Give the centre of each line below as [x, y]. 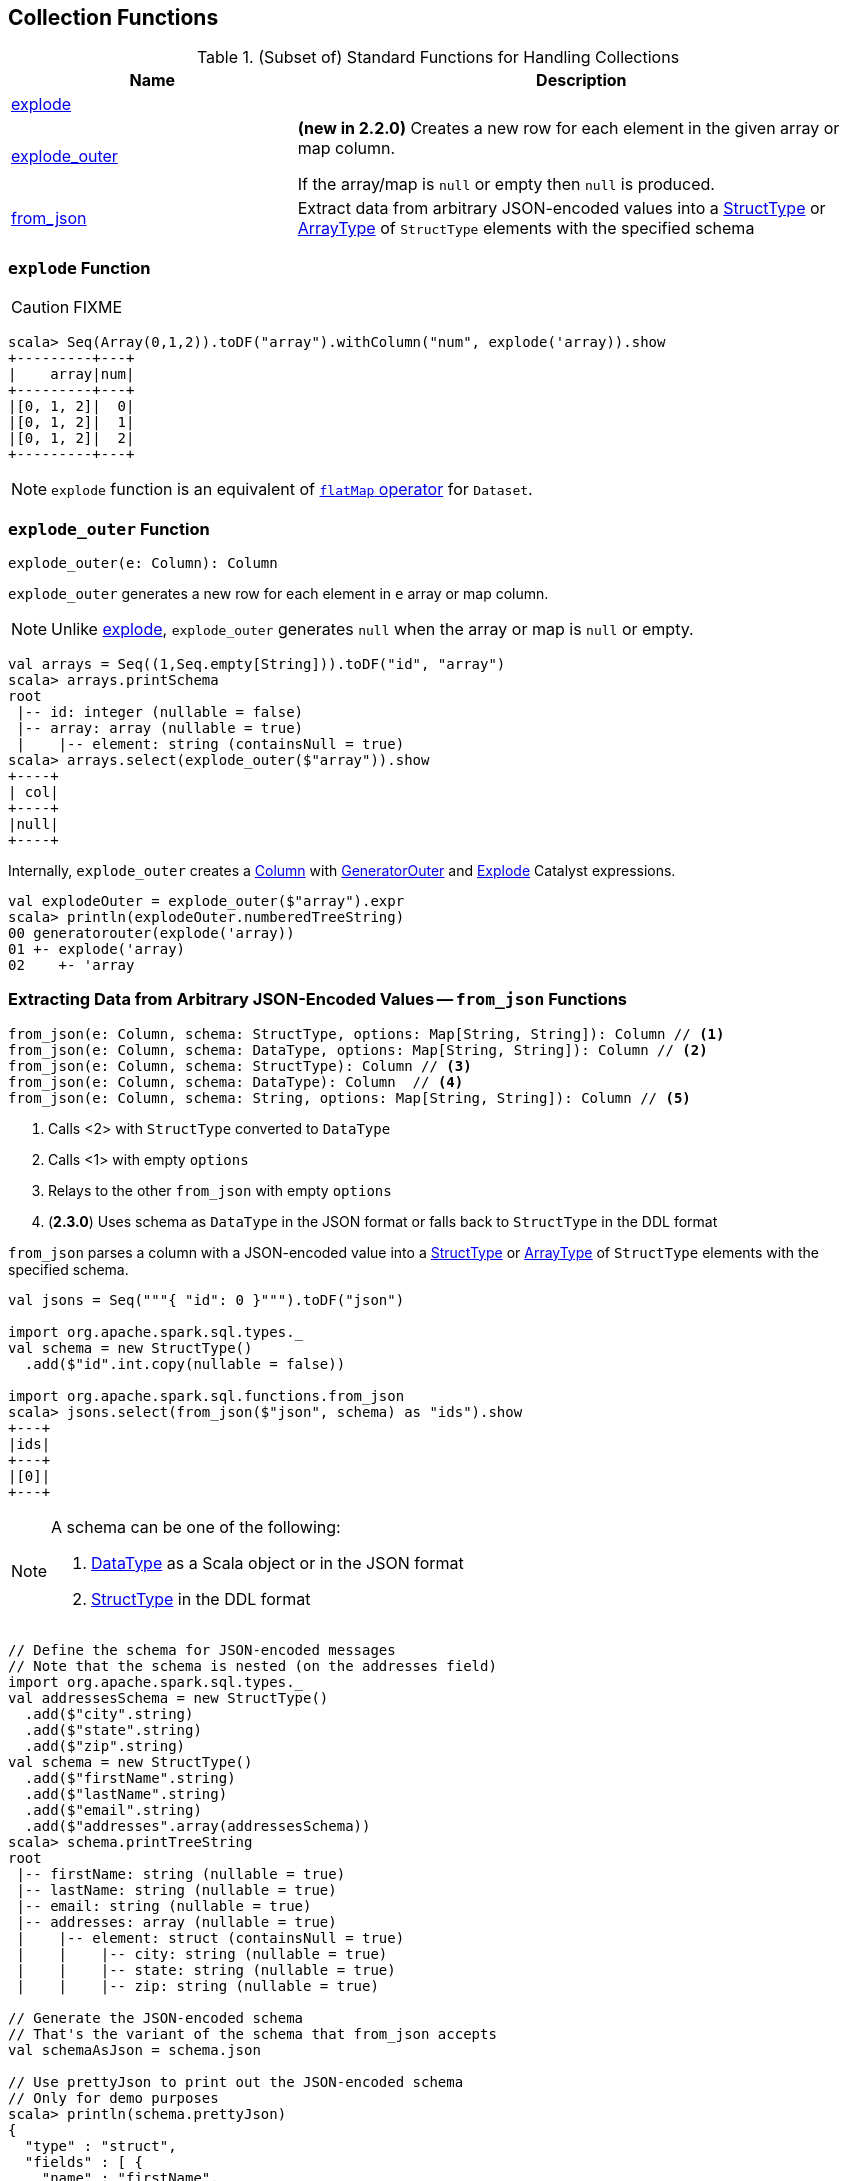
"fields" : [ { [83, 2161]
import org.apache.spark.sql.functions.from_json [206, 1395]
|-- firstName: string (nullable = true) [181, 1873]
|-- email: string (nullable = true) [164, 1905]
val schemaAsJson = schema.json [134, 2049]
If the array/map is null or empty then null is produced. [506, 184]
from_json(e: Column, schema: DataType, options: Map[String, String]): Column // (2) [358, 1049]
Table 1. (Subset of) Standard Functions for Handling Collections [438, 57]
